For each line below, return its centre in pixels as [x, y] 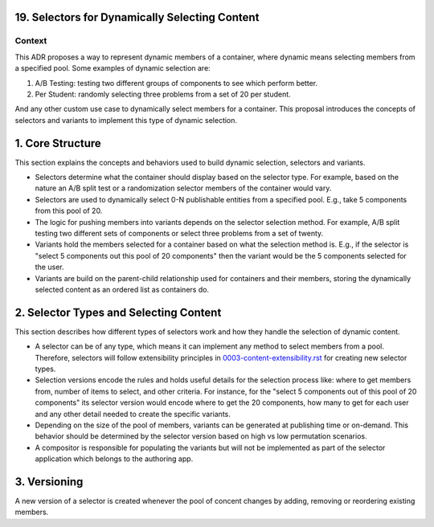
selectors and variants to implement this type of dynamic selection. [126, 120]
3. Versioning [49, 482]
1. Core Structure [58, 143]
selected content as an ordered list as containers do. [122, 289]
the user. [49, 267]
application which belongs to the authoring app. [114, 459]
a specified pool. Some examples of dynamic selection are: [113, 68]
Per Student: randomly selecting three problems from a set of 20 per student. [163, 94]
